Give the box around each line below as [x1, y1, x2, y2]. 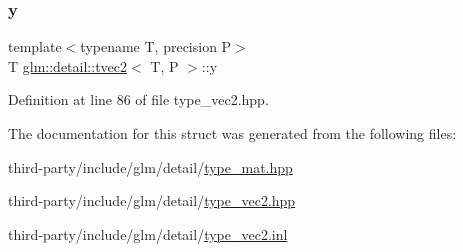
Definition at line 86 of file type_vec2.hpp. [8, 89, 269, 110]
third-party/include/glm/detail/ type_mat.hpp [8, 156, 293, 177]
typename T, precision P [80, 36, 232, 57]
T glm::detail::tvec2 [8, 55, 128, 76]
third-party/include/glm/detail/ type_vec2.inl [8, 223, 288, 244]
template [8, 36, 62, 57]
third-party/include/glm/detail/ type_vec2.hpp [8, 190, 296, 211]
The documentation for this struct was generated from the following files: [8, 123, 457, 143]
